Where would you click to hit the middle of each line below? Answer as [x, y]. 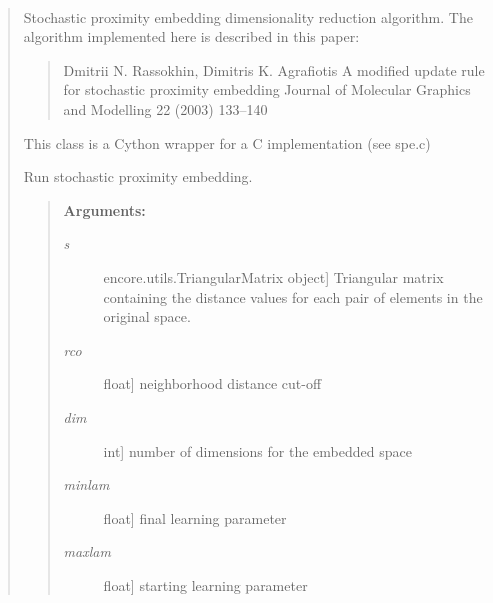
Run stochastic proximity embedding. [138, 176]
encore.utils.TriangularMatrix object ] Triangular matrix [273, 276]
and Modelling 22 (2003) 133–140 [165, 108]
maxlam [87, 551]
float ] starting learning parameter [205, 584]
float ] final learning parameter [195, 517]
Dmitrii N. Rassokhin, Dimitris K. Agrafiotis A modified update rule [274, 69]
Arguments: [104, 209]
